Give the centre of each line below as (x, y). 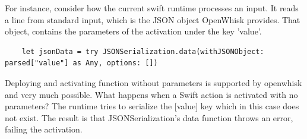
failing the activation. (44, 129)
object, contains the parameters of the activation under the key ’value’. (133, 31)
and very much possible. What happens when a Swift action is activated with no (151, 94)
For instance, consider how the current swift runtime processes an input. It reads (152, 8)
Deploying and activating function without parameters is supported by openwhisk (153, 82)
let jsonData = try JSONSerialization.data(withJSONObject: (143, 51)
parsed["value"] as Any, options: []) (81, 63)
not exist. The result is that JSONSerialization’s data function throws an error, (149, 117)
